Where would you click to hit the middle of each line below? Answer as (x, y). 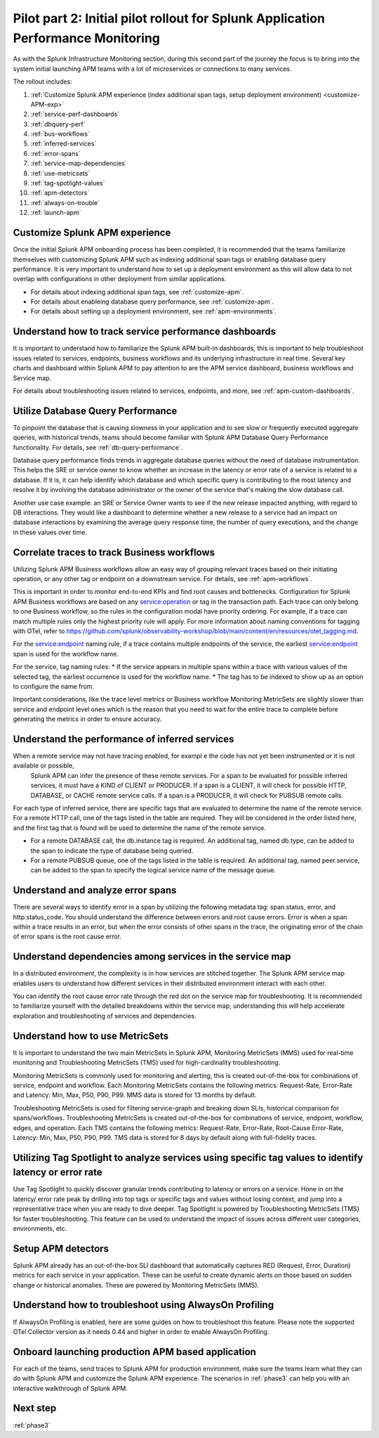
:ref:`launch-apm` (56, 213)
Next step (35, 1408)
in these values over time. (50, 532)
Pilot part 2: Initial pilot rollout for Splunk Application (169, 18)
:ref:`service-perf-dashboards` (75, 114)
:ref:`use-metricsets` (60, 173)
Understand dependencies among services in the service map (152, 957)
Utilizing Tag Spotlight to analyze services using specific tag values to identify (188, 1157)
